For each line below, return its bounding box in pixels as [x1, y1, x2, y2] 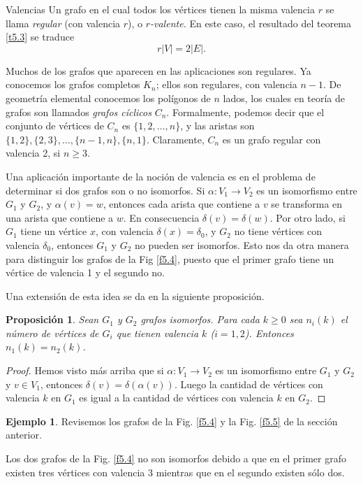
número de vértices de [6, 325, 99, 340]
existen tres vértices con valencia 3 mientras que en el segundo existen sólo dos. [6, 464, 345, 479]
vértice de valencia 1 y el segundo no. [6, 265, 165, 280]
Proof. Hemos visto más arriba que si [6, 363, 164, 378]
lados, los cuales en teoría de [223, 90, 346, 105]
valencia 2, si [6, 145, 61, 160]
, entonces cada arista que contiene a [103, 197, 260, 211]
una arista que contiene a [6, 210, 114, 225]
